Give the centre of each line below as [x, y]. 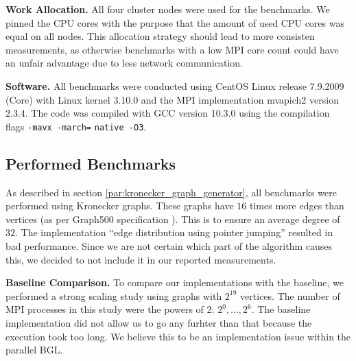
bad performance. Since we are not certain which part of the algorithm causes [169, 245]
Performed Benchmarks [91, 163]
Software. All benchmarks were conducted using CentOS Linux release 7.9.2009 [175, 85]
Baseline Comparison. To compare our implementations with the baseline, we [175, 282]
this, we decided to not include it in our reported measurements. [141, 259]
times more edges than [297, 206]
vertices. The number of [290, 295]
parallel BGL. [34, 350]
